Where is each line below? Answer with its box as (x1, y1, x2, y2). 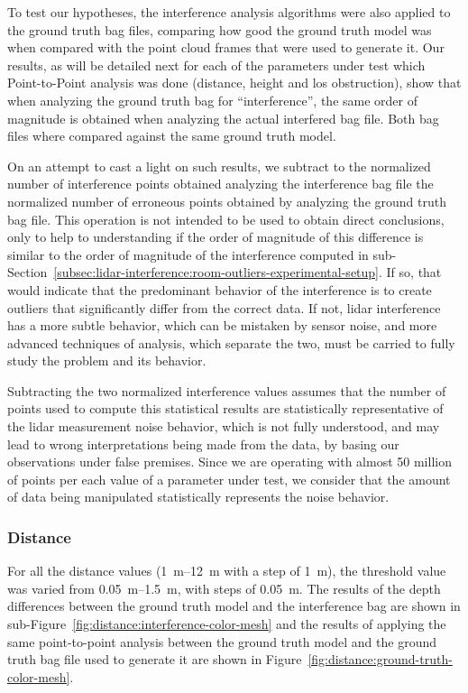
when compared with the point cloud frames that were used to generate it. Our (7, 38, 445, 57)
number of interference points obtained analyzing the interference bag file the (7, 174, 434, 193)
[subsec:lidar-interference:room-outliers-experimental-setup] (53, 263, 380, 282)
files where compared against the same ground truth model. (7, 126, 336, 145)
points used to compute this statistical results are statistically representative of (7, 399, 444, 418)
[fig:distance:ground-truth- (307, 650, 453, 669)
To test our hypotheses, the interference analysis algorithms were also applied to (7, 3, 451, 21)
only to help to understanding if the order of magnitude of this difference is (7, 227, 424, 246)
